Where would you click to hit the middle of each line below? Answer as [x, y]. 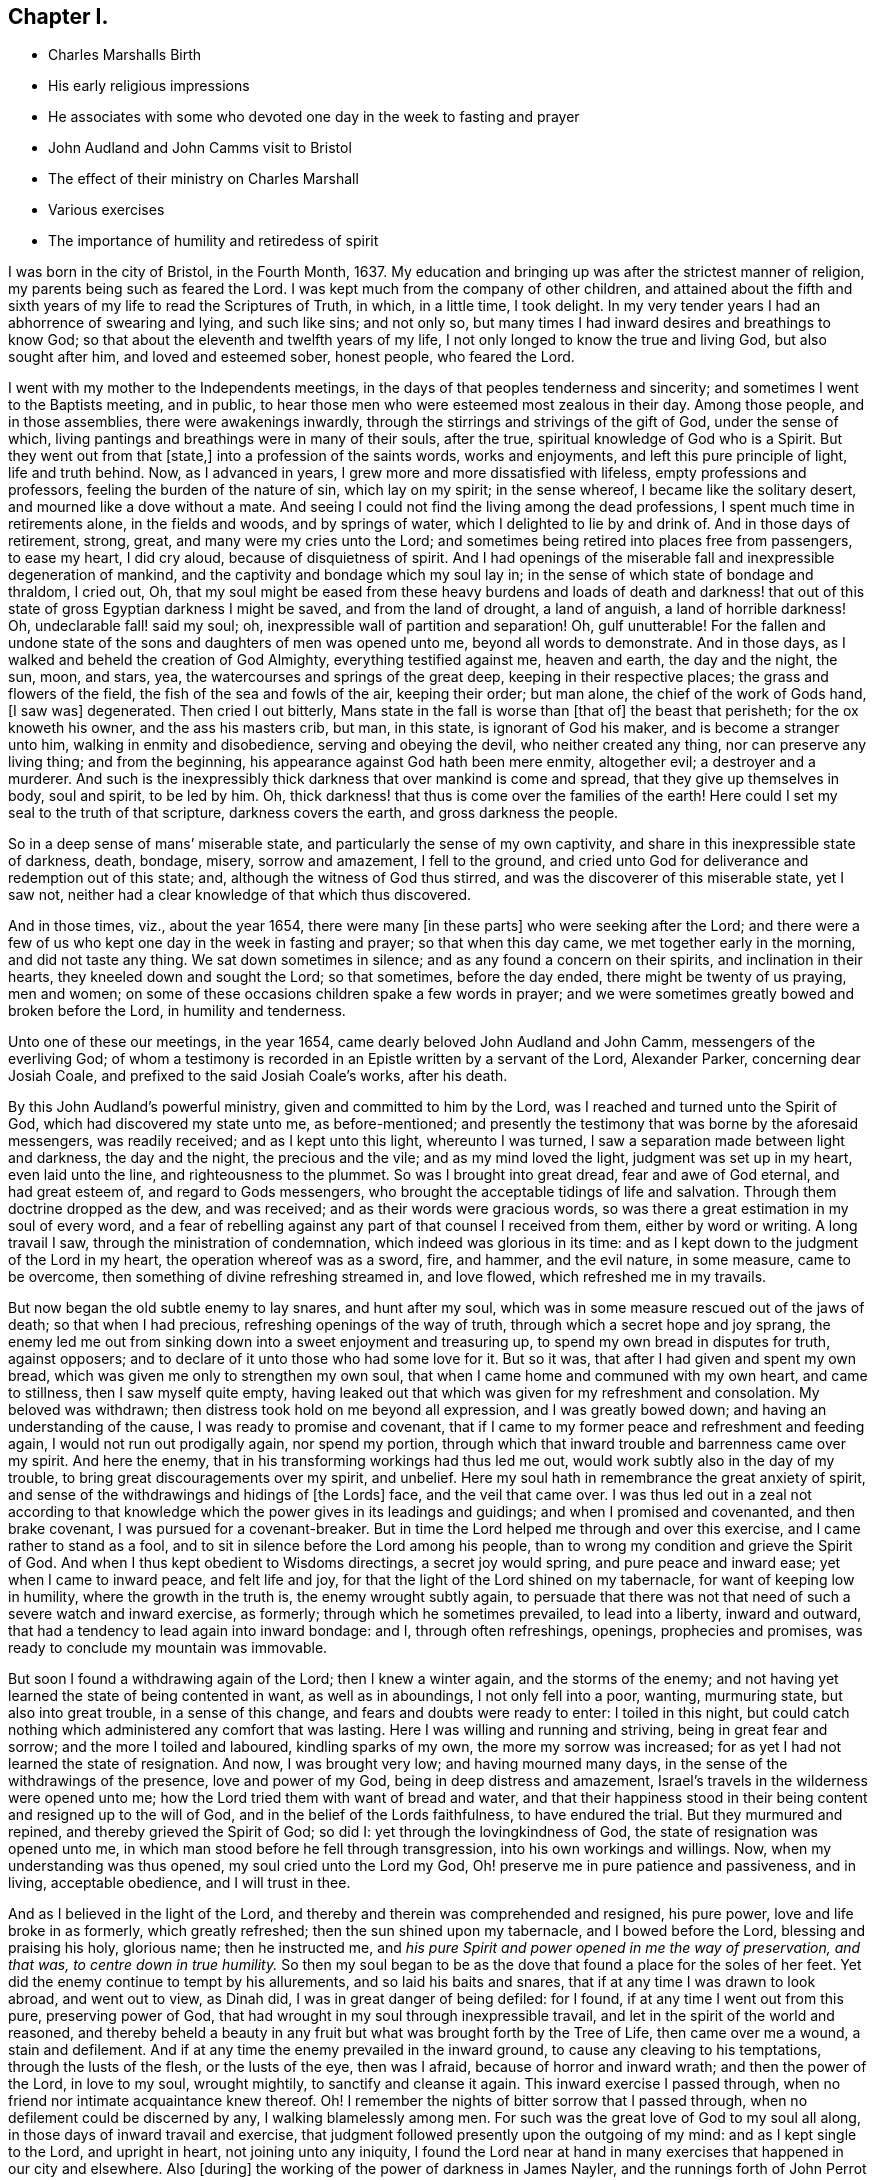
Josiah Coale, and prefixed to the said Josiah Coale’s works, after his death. [258, 1076]
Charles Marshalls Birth [125, 55]
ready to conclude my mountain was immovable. [168, 1648]
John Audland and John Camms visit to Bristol [200, 148]
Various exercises [106, 210]
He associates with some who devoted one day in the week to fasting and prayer [314, 117]
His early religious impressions [149, 86]
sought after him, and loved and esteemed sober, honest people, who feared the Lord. [291, 357]
